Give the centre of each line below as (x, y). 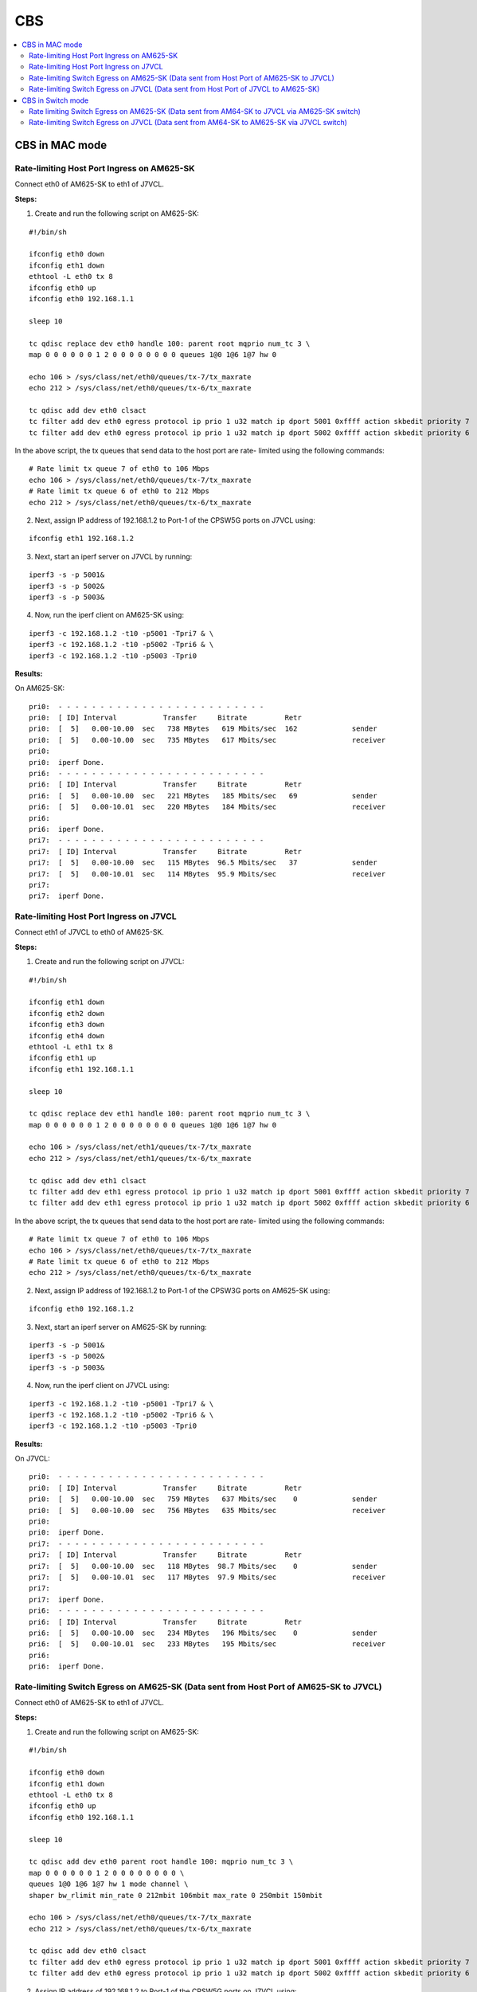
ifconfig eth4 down (67, 1035)
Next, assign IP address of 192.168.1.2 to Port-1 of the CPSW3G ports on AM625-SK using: (182, 1290)
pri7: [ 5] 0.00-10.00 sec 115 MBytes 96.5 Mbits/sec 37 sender (203, 863)
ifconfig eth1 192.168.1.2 (82, 539)
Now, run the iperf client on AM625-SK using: (109, 615)
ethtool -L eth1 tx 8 (71, 1047)
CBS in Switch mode (55, 100)
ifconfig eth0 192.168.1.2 (82, 1309)
